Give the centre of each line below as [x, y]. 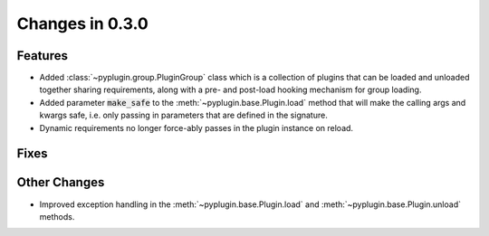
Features [42, 56]
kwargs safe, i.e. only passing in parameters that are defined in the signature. [183, 115]
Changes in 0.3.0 [82, 24]
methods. [57, 216]
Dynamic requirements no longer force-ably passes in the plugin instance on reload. [196, 127]
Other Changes [61, 182]
